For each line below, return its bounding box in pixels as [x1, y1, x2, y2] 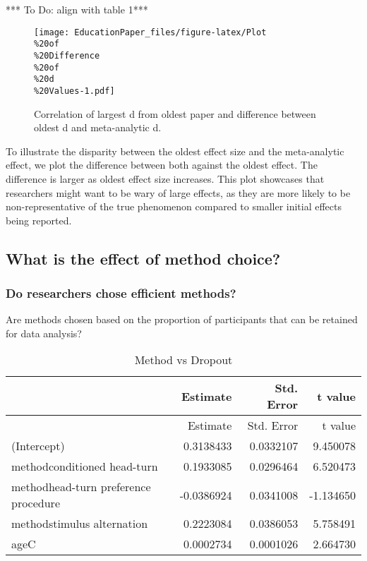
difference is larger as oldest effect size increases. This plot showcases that [6, 171, 325, 186]
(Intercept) [11, 438, 65, 454]
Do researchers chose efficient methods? [6, 284, 236, 301]
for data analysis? [6, 325, 82, 340]
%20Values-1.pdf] [34, 85, 115, 96]
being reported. [6, 212, 72, 227]
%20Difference [34, 50, 100, 61]
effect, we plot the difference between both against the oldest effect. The [6, 157, 318, 172]
